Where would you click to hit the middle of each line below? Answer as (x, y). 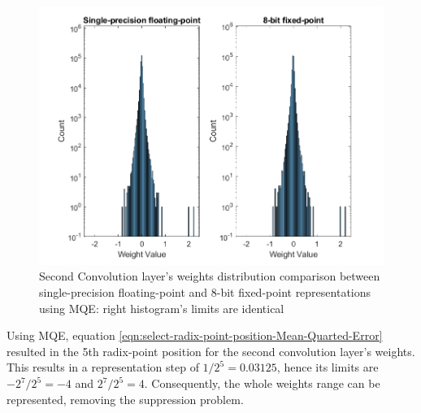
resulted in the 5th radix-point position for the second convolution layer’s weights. (211, 351)
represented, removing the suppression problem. (125, 399)
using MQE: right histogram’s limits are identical (162, 308)
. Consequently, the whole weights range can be (262, 383)
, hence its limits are (328, 367)
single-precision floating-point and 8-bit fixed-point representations (205, 292)
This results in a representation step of (103, 367)
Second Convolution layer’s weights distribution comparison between (210, 276)
